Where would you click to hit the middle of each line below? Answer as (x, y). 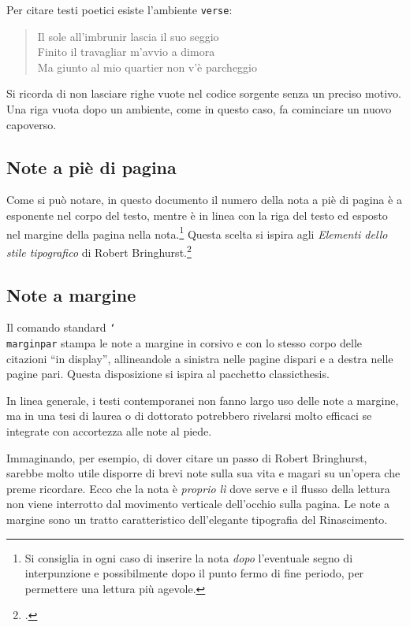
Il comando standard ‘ (61, 327)
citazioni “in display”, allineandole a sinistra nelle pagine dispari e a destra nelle (200, 358)
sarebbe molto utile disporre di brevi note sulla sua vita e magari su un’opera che (203, 473)
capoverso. (32, 124)
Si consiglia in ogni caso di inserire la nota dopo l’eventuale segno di (189, 557)
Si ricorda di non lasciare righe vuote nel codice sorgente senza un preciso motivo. (204, 93)
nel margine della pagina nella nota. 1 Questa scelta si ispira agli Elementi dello (197, 232)
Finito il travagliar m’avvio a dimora (126, 52)
